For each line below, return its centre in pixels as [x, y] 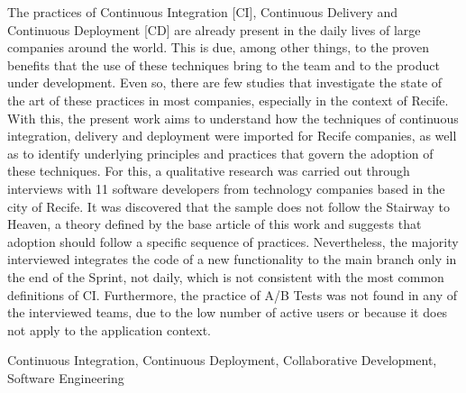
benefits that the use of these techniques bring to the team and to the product [224, 64]
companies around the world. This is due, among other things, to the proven [218, 47]
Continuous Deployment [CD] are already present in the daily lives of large [214, 29]
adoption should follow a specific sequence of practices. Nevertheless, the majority [233, 241]
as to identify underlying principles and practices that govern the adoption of [220, 153]
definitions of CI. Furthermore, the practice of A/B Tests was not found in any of [233, 294]
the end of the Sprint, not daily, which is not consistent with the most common [226, 276]
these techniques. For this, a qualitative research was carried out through [209, 171]
